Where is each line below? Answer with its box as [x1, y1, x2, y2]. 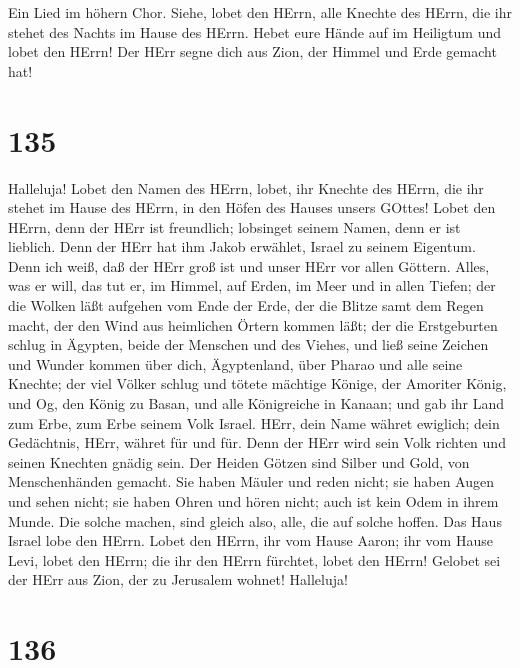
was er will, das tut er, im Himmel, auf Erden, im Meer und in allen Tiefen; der [8, 275, 496, 296]
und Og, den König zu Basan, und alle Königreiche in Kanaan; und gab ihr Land [8, 393, 505, 414]
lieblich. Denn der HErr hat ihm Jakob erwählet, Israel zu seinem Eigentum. [8, 236, 476, 257]
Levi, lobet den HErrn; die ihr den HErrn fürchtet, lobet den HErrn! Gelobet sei [8, 549, 501, 570]
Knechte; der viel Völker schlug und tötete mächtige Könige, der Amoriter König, [8, 373, 507, 394]
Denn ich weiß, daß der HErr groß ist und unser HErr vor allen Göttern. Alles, [8, 255, 490, 276]
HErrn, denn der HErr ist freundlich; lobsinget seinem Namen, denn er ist [8, 216, 461, 237]
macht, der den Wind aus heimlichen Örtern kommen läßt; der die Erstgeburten [8, 314, 498, 335]
